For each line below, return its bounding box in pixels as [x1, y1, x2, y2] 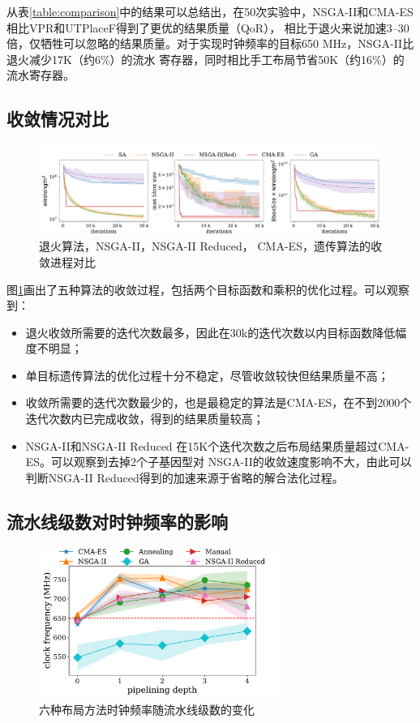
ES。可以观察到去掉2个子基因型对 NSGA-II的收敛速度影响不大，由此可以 [25, 453, 412, 470]
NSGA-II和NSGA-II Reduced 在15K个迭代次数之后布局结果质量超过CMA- [25, 437, 409, 454]
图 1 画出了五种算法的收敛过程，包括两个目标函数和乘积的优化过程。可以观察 [6, 280, 409, 297]
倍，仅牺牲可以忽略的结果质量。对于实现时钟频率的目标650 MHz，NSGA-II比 [6, 35, 414, 52]
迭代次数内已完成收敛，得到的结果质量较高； [25, 410, 264, 427]
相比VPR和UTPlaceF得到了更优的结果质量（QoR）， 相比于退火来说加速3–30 [6, 19, 409, 36]
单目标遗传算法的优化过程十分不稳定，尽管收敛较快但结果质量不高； [25, 366, 389, 383]
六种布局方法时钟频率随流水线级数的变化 [39, 700, 255, 717]
